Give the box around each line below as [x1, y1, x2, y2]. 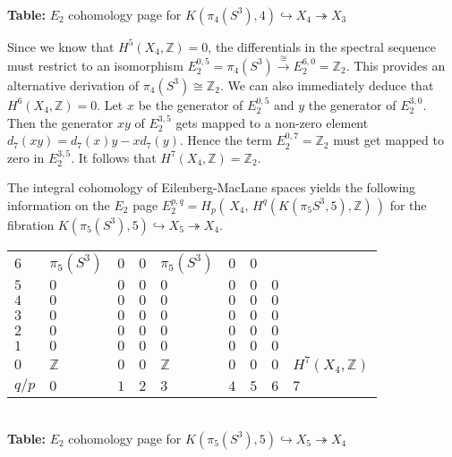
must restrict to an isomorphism [7, 55, 183, 74]
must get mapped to [333, 131, 444, 149]
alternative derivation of [7, 75, 140, 94]
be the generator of [138, 95, 243, 114]
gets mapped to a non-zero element [175, 113, 369, 131]
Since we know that [7, 37, 115, 55]
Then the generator [7, 113, 114, 131]
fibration [7, 215, 55, 233]
